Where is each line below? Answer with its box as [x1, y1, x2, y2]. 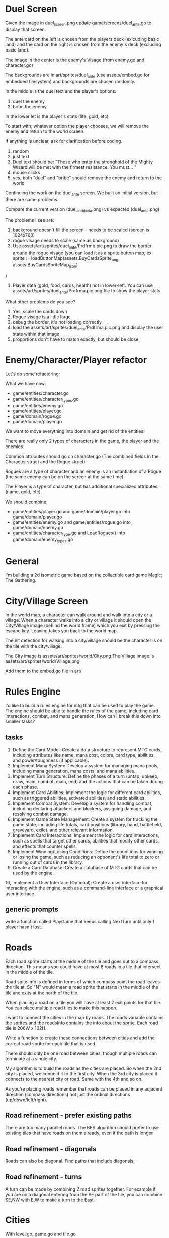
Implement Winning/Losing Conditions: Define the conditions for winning [12, 849, 163, 855]
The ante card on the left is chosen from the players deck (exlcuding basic [5, 36, 159, 42]
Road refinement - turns [5, 1172, 82, 1181]
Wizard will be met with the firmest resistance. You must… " [12, 164, 137, 170]
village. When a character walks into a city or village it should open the [5, 617, 152, 623]
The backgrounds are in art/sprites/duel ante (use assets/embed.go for [5, 72, 150, 79]
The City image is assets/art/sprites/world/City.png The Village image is [5, 653, 154, 659]
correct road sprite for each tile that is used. [5, 1040, 97, 1046]
